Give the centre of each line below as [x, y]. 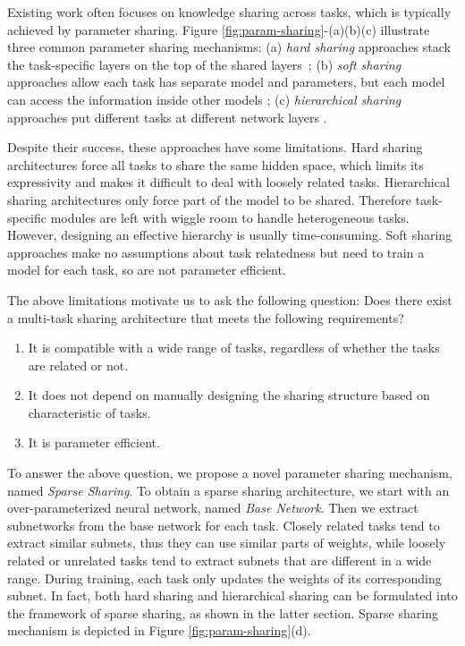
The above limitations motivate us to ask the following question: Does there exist [230, 299]
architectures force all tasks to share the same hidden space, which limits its [216, 164]
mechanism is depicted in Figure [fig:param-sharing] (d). [159, 630]
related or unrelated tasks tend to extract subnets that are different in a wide [220, 561]
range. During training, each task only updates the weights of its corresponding [224, 578]
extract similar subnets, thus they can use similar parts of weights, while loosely [227, 543]
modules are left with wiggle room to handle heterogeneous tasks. [230, 217]
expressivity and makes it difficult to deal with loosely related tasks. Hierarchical [228, 182]
